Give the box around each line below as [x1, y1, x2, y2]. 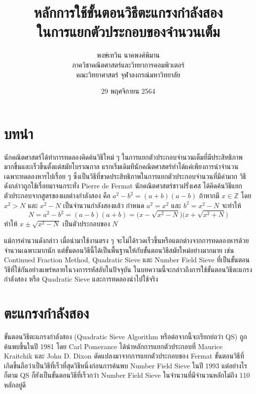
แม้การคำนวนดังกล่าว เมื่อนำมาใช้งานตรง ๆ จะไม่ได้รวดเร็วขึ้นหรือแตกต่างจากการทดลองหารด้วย [4, 235, 249, 245]
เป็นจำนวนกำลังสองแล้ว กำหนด [63, 200, 145, 210]
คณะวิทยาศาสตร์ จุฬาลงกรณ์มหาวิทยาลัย [76, 69, 181, 79]
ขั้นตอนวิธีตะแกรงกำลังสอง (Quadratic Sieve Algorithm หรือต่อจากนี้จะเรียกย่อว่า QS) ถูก [4, 331, 247, 342]
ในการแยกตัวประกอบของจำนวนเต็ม [37, 21, 220, 41]
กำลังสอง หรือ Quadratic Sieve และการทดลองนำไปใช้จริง [4, 274, 158, 284]
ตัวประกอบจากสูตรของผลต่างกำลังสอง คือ [4, 190, 110, 200]
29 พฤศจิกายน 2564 [101, 86, 155, 96]
